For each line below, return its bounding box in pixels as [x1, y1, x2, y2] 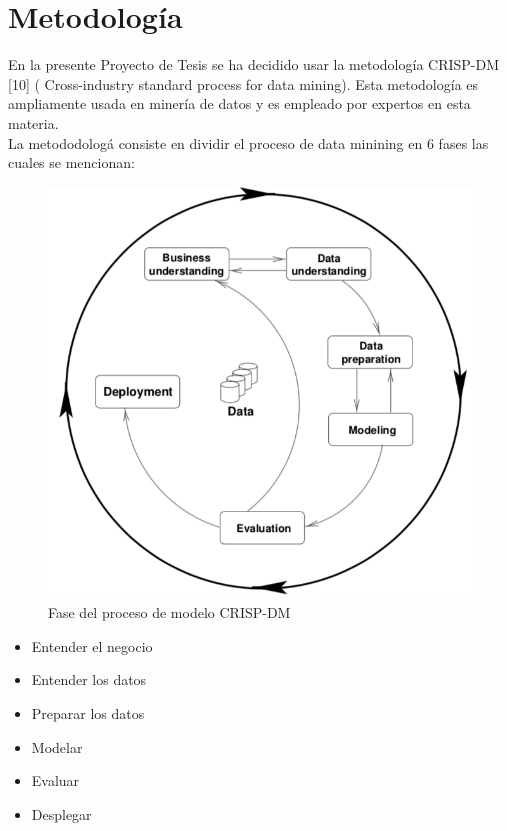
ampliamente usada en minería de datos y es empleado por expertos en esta [8, 93, 471, 114]
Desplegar [31, 803, 92, 824]
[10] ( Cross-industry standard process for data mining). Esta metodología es [8, 73, 479, 94]
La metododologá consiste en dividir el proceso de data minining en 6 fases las [8, 132, 489, 153]
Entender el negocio [31, 635, 153, 656]
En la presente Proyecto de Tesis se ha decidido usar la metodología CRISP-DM [8, 54, 500, 75]
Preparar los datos [31, 703, 145, 724]
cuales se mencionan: [8, 152, 135, 173]
